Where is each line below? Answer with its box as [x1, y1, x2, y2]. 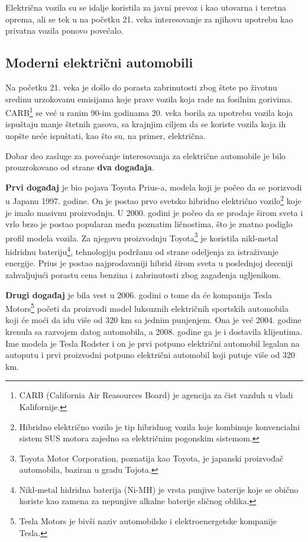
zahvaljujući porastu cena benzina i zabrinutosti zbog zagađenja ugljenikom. [5, 268, 281, 280]
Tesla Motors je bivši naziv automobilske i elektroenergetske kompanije [19, 515, 277, 527]
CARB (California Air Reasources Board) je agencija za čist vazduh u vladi [19, 389, 293, 401]
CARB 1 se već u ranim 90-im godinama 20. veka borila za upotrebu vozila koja [5, 105, 293, 118]
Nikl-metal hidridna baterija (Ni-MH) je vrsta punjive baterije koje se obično [19, 483, 299, 495]
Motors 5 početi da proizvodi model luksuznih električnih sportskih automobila [5, 301, 288, 314]
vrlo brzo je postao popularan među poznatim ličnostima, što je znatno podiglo [5, 218, 293, 230]
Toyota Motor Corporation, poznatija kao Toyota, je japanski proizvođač [19, 451, 284, 464]
